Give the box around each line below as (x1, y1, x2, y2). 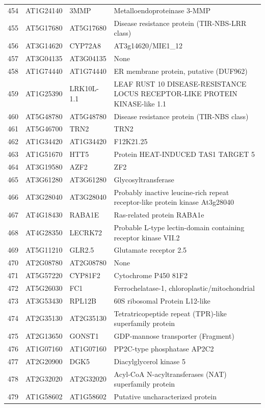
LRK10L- (69, 83, 99, 94)
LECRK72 (69, 227, 102, 237)
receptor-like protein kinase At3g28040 (114, 197, 234, 207)
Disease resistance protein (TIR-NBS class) (114, 111, 249, 121)
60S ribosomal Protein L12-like (114, 295, 210, 306)
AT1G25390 (25, 88, 63, 99)
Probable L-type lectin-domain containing (114, 222, 245, 232)
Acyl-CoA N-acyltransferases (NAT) (114, 368, 227, 379)
